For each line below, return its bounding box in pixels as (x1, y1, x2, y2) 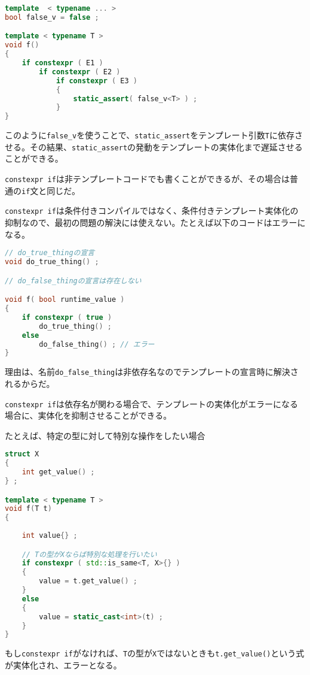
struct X (5, 450, 39, 459)
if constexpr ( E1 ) (22, 59, 103, 68)
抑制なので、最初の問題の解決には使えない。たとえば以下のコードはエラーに (5, 216, 306, 229)
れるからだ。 (5, 377, 55, 389)
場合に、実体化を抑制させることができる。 (5, 409, 172, 422)
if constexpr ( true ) (22, 313, 112, 322)
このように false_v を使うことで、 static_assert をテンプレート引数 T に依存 (5, 129, 294, 141)
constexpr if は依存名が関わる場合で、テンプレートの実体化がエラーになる (5, 397, 298, 410)
